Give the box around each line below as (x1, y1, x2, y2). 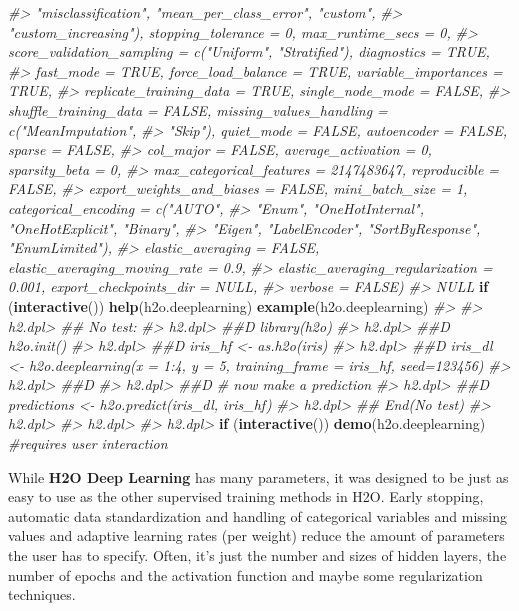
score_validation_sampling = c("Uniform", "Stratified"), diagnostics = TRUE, (8, 41, 490, 62)
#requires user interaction (8, 433, 168, 454)
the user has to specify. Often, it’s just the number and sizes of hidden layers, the (8, 545, 507, 566)
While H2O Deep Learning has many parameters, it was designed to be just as (8, 466, 509, 487)
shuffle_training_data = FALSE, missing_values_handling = (8, 99, 388, 120)
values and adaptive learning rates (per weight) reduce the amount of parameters (8, 525, 505, 546)
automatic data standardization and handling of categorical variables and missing (8, 505, 508, 526)
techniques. (8, 584, 76, 605)
